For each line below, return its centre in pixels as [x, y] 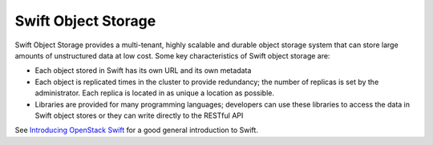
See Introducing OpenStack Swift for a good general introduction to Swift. [136, 130]
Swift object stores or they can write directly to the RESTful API [139, 115]
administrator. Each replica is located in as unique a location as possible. [154, 93]
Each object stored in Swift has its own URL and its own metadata [143, 70]
